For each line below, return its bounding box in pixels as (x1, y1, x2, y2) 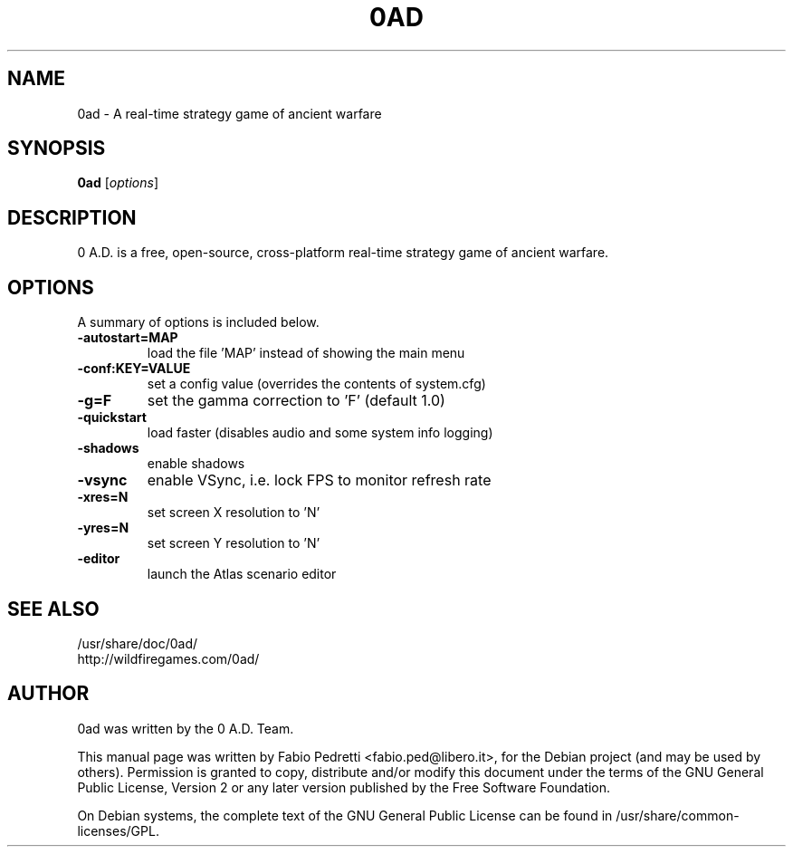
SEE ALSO (7, 597, 100, 620)
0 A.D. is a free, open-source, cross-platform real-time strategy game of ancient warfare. (77, 245, 609, 261)
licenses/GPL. (77, 822, 159, 839)
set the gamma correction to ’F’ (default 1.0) (147, 391, 445, 410)
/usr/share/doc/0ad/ (77, 635, 198, 651)
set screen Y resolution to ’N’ (147, 535, 320, 552)
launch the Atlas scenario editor (147, 566, 337, 582)
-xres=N (77, 489, 129, 505)
